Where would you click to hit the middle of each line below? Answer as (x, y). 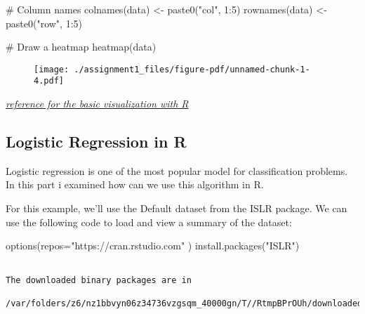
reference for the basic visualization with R (97, 104)
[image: (52, 69)
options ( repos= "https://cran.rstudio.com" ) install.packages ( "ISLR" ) (153, 246)
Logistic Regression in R (96, 142)
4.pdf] (49, 81)
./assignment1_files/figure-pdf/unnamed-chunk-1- (192, 69)
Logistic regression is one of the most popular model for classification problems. (177, 170)
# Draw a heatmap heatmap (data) (81, 47)
